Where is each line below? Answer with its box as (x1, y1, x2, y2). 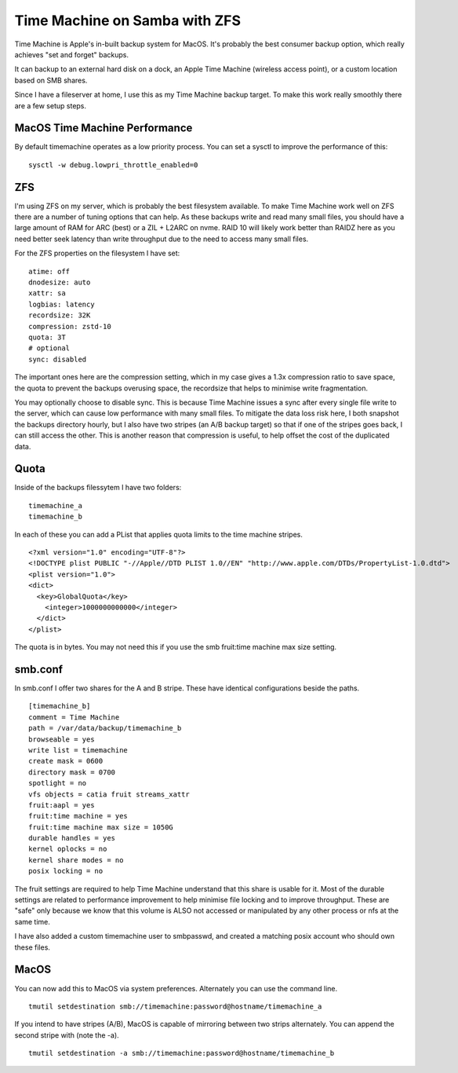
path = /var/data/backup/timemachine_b (28, 723, 182, 733)
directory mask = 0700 (28, 767, 116, 777)
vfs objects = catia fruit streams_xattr (28, 789, 190, 799)
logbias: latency (28, 299, 95, 309)
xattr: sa (28, 289, 66, 298)
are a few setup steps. (14, 101, 86, 110)
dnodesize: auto (28, 278, 91, 287)
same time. (14, 917, 51, 926)
